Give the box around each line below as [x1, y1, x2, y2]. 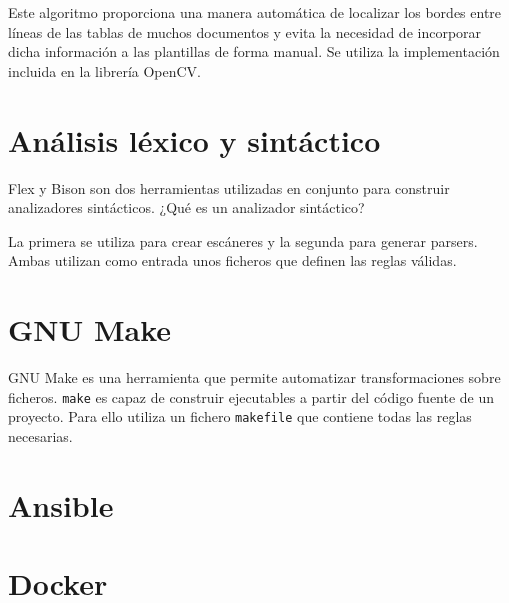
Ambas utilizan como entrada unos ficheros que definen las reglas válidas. [8, 250, 457, 271]
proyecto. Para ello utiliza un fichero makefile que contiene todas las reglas [8, 406, 472, 427]
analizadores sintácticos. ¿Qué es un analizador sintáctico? [8, 197, 365, 218]
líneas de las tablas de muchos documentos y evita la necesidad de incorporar [8, 21, 482, 42]
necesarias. [8, 425, 73, 446]
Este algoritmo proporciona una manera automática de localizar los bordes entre [8, 2, 502, 22]
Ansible [8, 484, 114, 525]
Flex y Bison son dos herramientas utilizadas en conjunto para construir [8, 177, 450, 198]
